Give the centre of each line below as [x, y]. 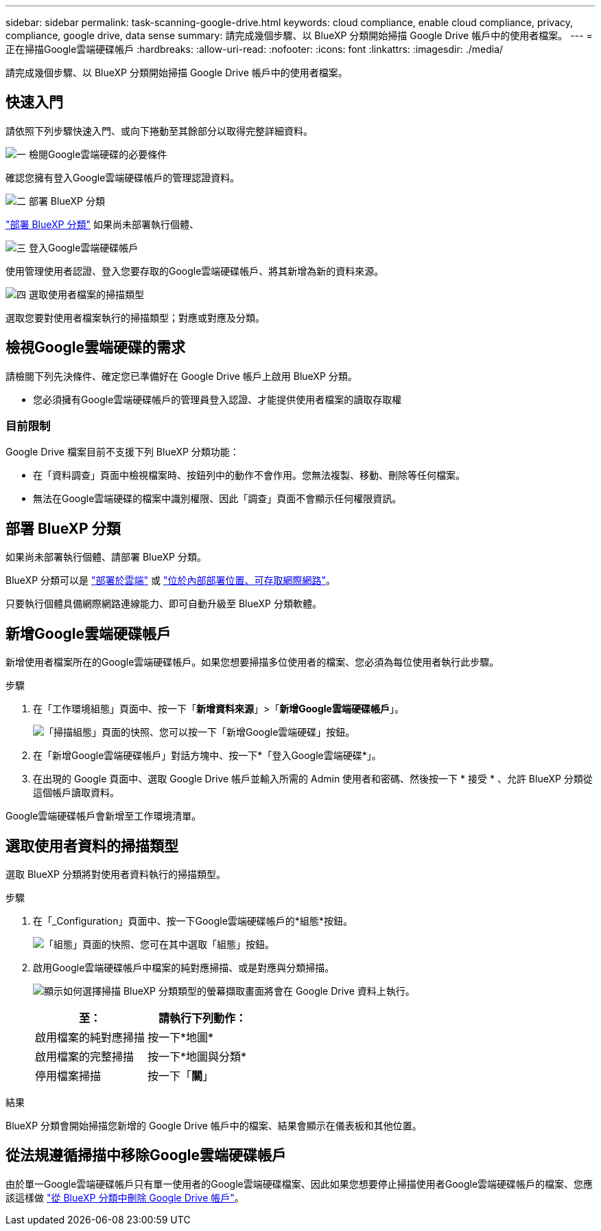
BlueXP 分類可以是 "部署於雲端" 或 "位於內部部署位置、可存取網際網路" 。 [170, 580]
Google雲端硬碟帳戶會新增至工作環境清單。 [104, 816]
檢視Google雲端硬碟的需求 [95, 348]
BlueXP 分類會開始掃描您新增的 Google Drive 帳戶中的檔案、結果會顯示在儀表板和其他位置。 [214, 1125]
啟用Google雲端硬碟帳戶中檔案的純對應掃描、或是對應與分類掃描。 [184, 967]
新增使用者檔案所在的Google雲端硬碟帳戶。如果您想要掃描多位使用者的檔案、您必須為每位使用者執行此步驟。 [252, 662]
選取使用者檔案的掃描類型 [86, 294]
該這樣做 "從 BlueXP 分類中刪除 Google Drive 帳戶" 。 [125, 1197]
